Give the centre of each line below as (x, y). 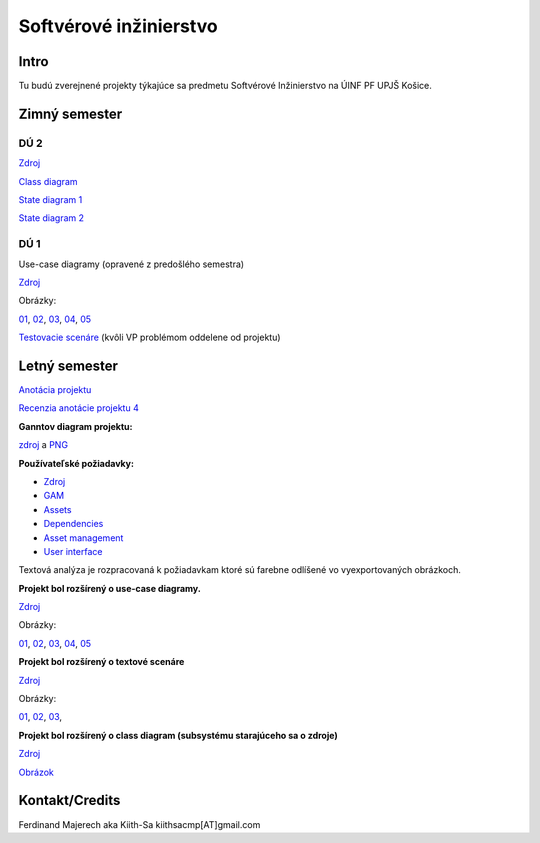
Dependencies (73, 524)
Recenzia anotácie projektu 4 (78, 408)
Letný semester (68, 365)
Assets (57, 509)
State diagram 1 (50, 199)
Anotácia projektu (55, 389)
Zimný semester (70, 113)
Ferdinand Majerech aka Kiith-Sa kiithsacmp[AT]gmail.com (139, 824)
